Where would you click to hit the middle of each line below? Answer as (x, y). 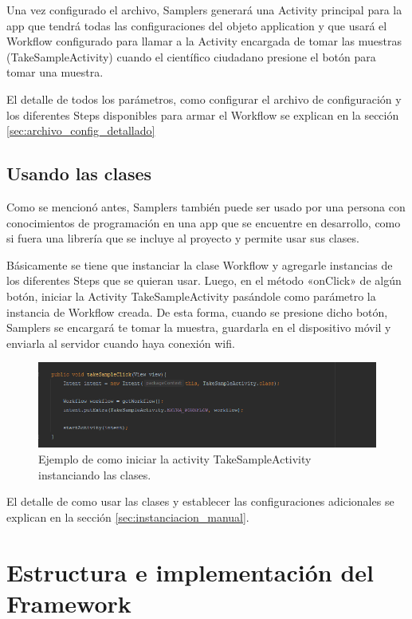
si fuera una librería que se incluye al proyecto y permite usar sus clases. (183, 238)
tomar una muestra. (55, 72)
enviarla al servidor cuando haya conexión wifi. (121, 343)
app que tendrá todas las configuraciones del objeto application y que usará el (197, 25)
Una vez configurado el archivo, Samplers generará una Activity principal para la (204, 10)
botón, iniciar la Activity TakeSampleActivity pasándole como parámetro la (191, 296)
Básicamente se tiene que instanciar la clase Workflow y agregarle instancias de (200, 264)
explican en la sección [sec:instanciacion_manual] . (128, 516)
